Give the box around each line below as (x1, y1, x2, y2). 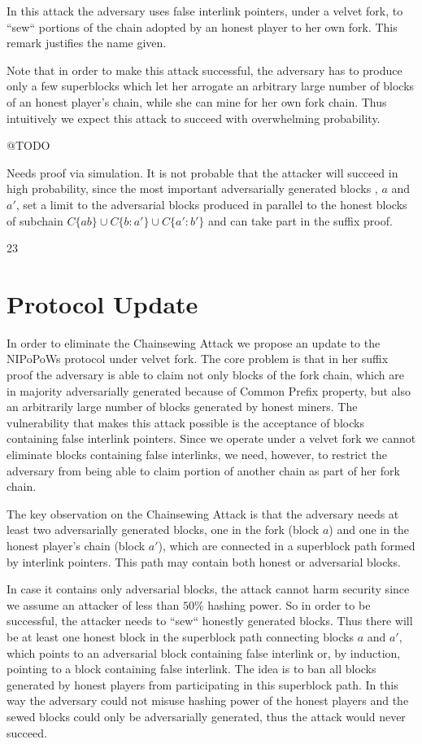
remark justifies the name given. (7, 34, 167, 51)
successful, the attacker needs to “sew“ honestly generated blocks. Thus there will (7, 612, 413, 629)
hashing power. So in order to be (207, 596, 371, 613)
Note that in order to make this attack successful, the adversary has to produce (7, 61, 402, 78)
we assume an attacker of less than (7, 596, 180, 613)
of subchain (7, 212, 63, 229)
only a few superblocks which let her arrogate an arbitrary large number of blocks (7, 77, 415, 94)
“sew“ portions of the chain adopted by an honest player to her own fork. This (7, 18, 398, 35)
